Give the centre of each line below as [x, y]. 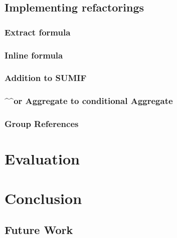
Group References [42, 124]
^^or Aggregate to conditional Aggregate [89, 101]
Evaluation [42, 159]
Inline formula [34, 55]
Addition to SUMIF [46, 78]
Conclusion [43, 198]
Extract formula [38, 32]
